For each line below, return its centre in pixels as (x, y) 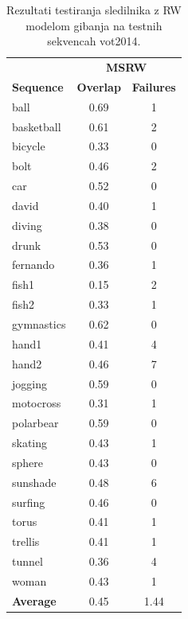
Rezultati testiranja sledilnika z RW (94, 10)
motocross (37, 403)
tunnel (27, 561)
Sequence (38, 86)
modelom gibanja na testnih (94, 25)
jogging (29, 383)
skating (30, 443)
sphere (28, 462)
